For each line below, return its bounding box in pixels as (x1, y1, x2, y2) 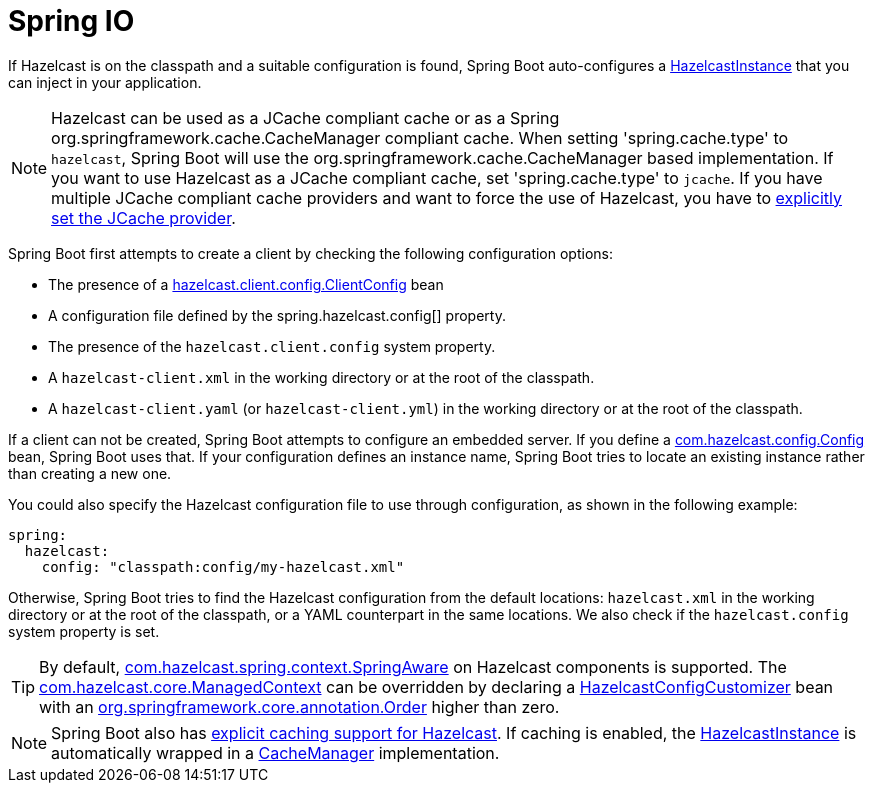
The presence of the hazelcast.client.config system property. (48, 337, 496, 355)
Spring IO (8, 4, 135, 38)
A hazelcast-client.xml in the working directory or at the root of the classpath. (48, 368, 595, 386)
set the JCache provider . (51, 207, 236, 228)
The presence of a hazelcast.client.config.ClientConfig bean (48, 275, 444, 293)
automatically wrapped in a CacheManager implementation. (51, 742, 500, 763)
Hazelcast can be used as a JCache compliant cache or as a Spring (51, 107, 560, 128)
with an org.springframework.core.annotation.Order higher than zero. (39, 696, 560, 717)
